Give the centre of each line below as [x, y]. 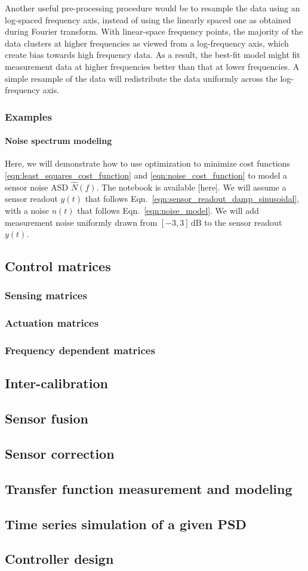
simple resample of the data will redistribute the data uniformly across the [141, 78]
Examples [28, 116]
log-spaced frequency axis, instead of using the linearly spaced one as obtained [148, 19]
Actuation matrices [52, 323]
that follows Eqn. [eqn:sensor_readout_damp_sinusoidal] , [192, 199]
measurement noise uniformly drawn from [81, 222]
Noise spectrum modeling [58, 141]
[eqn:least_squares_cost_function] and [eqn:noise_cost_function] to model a [146, 175]
